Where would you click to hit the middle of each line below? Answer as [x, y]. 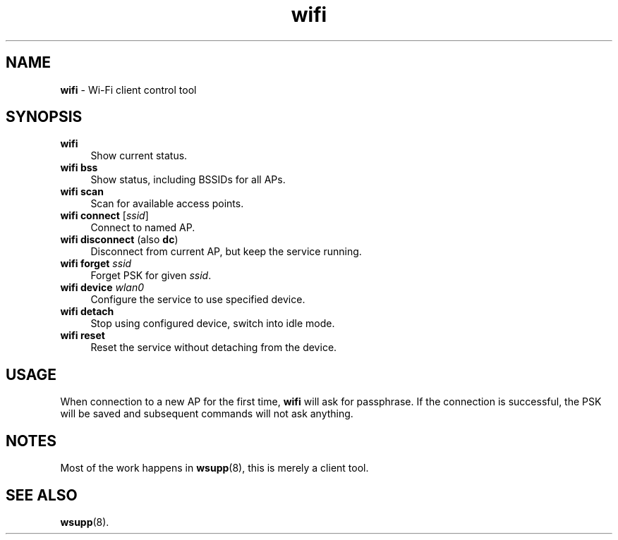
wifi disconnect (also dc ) [119, 240]
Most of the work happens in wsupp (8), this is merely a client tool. [214, 468]
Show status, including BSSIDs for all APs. [188, 180]
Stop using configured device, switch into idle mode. [213, 324]
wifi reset [83, 336]
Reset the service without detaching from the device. [214, 348]
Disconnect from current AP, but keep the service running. [226, 252]
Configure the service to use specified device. [198, 300]
